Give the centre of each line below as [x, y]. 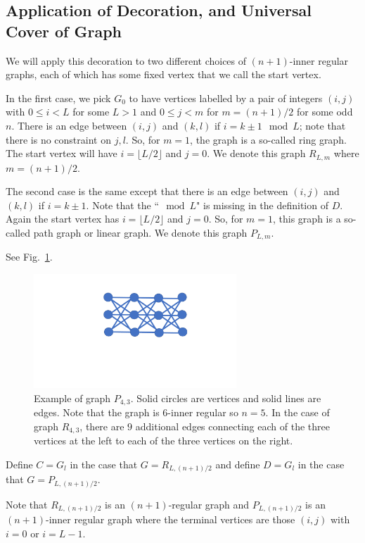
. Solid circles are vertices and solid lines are [226, 398]
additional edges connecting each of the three [232, 426]
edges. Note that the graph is [97, 412]
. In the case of [297, 412]
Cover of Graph [64, 31]
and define [238, 464]
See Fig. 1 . [29, 257]
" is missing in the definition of [262, 205]
